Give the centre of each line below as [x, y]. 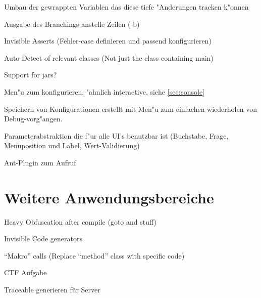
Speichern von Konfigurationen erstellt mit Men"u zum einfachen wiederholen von [130, 109]
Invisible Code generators [43, 239]
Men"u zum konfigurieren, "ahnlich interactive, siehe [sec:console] [104, 91]
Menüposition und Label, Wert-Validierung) [72, 145]
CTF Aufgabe [25, 272]
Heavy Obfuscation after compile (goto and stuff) [80, 221]
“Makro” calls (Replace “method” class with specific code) [94, 255]
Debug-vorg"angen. [33, 119]
